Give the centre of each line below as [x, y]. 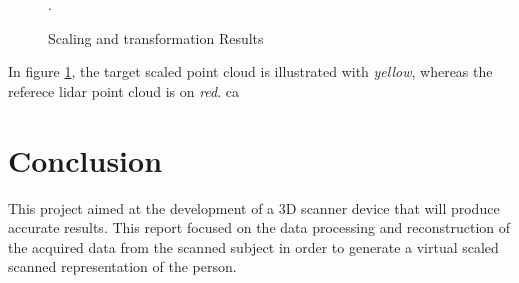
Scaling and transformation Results [156, 37]
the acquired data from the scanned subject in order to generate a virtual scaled [253, 246]
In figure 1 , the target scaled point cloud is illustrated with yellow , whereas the [250, 71]
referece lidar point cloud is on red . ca [124, 90]
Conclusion [85, 159]
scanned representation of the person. [122, 266]
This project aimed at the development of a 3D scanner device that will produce [254, 207]
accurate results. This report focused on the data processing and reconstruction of [259, 227]
